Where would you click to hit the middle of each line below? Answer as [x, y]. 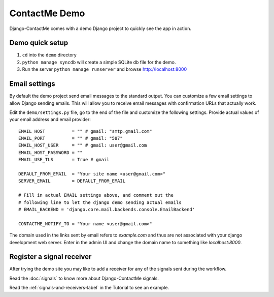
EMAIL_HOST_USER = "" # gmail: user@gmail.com [83, 145]
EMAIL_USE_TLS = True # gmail [64, 160]
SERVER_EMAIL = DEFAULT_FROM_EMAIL [72, 181]
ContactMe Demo [47, 13]
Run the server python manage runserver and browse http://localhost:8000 [105, 69]
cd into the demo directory [49, 55]
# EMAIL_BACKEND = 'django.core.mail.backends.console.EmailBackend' [107, 209]
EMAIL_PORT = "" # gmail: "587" [71, 138]
